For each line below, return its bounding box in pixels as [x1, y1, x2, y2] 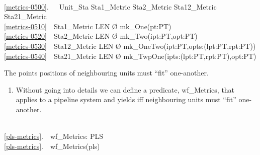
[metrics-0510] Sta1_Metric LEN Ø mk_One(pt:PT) [4, 21, 171, 31]
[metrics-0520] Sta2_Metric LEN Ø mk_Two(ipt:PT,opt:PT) [4, 31, 198, 41]
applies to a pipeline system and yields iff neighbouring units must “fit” [16, 94, 236, 105]
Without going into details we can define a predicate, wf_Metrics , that [16, 84, 235, 95]
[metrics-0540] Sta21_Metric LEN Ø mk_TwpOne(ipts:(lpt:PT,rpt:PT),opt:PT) [4, 50, 256, 61]
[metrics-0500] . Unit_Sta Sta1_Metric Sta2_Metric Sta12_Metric [4, 1, 217, 12]
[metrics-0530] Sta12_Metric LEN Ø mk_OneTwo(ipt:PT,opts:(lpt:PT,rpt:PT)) [4, 40, 256, 51]
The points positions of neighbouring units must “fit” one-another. [4, 67, 209, 78]
